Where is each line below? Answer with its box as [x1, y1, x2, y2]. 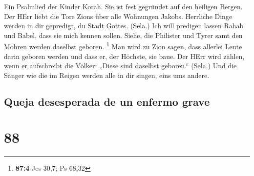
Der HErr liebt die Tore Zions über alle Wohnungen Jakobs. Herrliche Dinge [4, 11, 233, 21]
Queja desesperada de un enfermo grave [4, 94, 210, 109]
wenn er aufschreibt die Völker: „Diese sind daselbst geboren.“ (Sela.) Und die [4, 60, 237, 71]
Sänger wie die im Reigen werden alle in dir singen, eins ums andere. [4, 70, 210, 80]
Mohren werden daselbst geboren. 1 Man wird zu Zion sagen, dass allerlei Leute [4, 40, 242, 52]
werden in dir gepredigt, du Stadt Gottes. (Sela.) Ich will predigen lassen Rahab [4, 20, 244, 31]
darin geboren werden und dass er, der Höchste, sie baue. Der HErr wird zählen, [4, 51, 245, 61]
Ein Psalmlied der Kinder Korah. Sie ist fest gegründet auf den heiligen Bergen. [4, 1, 243, 11]
